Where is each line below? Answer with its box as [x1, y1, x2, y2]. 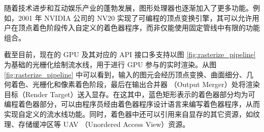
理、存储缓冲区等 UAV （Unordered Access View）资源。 [4, 118, 190, 129]
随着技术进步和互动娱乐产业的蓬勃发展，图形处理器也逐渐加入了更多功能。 [4, 3, 253, 13]
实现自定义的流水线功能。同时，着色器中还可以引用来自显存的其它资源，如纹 [4, 108, 260, 119]
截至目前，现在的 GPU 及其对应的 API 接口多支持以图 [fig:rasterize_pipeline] [4, 49, 256, 60]
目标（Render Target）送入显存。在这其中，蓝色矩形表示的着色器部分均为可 [4, 89, 255, 99]
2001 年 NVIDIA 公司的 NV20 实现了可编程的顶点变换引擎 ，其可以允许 [18, 12, 252, 23]
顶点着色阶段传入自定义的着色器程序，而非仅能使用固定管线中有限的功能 [18, 22, 260, 33]
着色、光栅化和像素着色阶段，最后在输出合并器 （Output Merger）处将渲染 [11, 79, 260, 90]
